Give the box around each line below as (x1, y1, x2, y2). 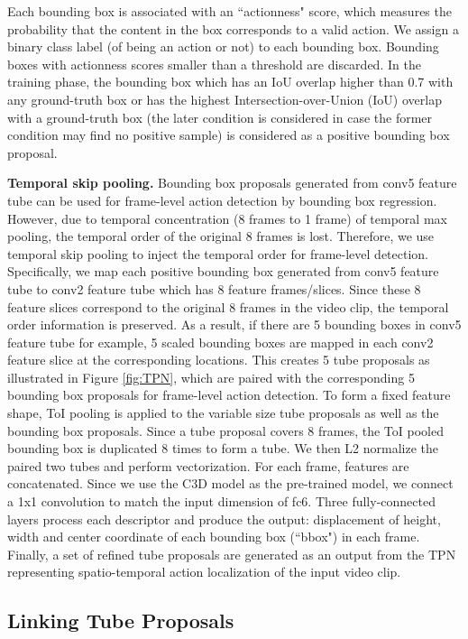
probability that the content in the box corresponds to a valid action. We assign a (7, 19, 459, 38)
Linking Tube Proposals (7, 607, 234, 634)
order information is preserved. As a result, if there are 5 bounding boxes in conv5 (7, 315, 462, 334)
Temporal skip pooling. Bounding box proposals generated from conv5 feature (7, 173, 457, 192)
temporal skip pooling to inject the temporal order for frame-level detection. (7, 244, 428, 263)
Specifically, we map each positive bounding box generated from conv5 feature (7, 262, 439, 281)
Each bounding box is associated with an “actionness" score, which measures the (7, 2, 452, 20)
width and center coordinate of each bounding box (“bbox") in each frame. (7, 527, 420, 546)
